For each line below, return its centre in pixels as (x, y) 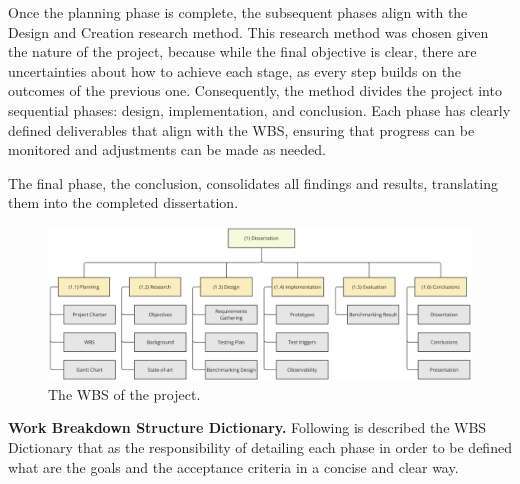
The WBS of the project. (124, 393)
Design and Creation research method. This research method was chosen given (248, 31)
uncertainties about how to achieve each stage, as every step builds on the (235, 70)
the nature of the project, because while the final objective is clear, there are (242, 51)
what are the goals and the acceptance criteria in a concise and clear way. (233, 466)
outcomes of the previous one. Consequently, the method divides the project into (255, 90)
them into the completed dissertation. (123, 202)
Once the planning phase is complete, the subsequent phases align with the (238, 12)
